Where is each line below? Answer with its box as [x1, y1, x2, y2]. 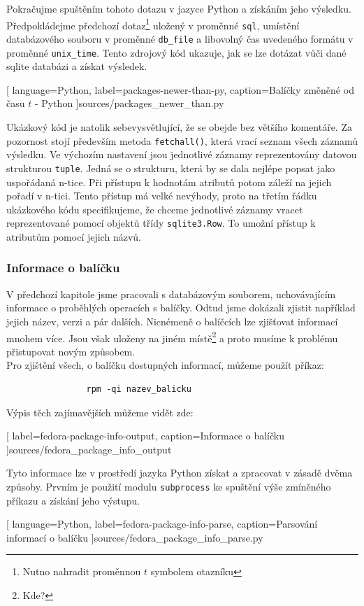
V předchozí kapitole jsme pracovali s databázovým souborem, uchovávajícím [6, 286, 336, 301]
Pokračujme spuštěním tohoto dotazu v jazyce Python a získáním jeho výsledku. [6, 1, 351, 15]
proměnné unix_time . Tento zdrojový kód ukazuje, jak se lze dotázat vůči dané [6, 45, 347, 59]
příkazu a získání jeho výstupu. [6, 493, 140, 507]
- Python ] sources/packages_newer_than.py [34, 96, 224, 111]
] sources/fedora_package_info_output [6, 442, 172, 456]
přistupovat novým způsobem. [6, 344, 136, 358]
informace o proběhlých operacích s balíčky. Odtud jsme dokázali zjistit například [6, 300, 356, 315]
